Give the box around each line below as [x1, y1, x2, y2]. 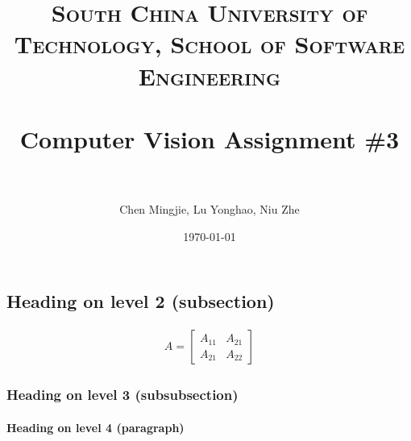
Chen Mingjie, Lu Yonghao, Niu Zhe [119, 201, 300, 218]
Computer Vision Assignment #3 [19, 122, 400, 155]
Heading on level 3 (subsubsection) [6, 385, 239, 405]
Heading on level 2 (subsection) [6, 289, 275, 314]
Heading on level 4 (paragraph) [6, 418, 185, 435]
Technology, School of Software [14, 27, 405, 60]
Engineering [138, 59, 281, 92]
